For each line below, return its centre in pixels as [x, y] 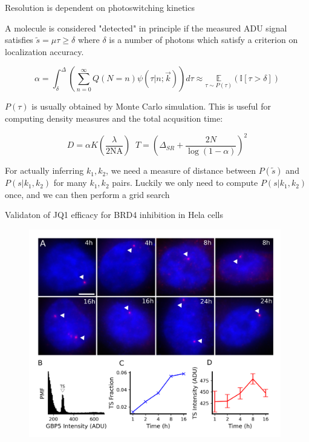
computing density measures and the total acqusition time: [114, 118]
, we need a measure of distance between [181, 170]
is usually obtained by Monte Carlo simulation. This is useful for [151, 106]
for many [70, 183]
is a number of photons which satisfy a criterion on [203, 40]
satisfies [19, 40]
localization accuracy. [44, 51]
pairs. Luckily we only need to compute [185, 183]
